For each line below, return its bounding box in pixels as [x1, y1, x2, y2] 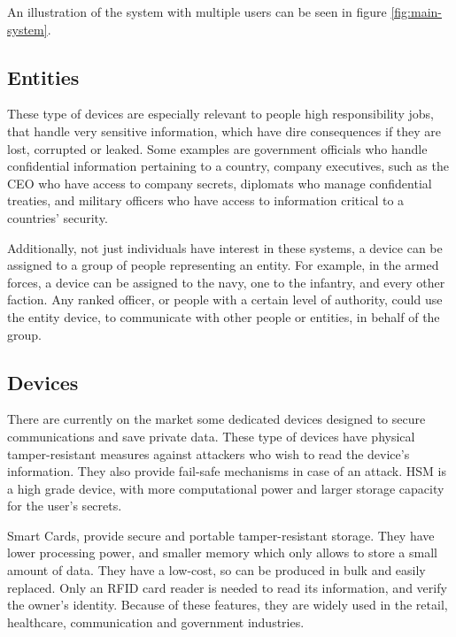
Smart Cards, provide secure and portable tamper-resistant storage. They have [7, 526, 435, 544]
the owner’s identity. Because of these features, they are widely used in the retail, [7, 595, 448, 614]
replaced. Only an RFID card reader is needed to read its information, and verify [7, 578, 447, 596]
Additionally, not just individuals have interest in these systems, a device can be [7, 238, 443, 257]
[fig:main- [390, 3, 442, 20]
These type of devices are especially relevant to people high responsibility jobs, [7, 104, 435, 123]
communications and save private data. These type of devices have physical [7, 426, 415, 445]
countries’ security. [7, 208, 108, 226]
